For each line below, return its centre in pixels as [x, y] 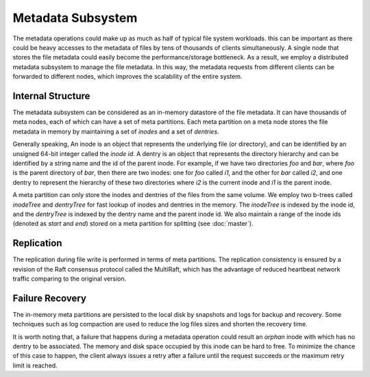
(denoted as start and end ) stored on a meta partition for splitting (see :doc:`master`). [133, 224]
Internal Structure [51, 96]
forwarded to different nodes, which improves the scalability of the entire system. [127, 77]
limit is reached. [35, 365]
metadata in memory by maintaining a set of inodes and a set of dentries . [116, 131]
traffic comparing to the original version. [70, 278]
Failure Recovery [50, 298]
